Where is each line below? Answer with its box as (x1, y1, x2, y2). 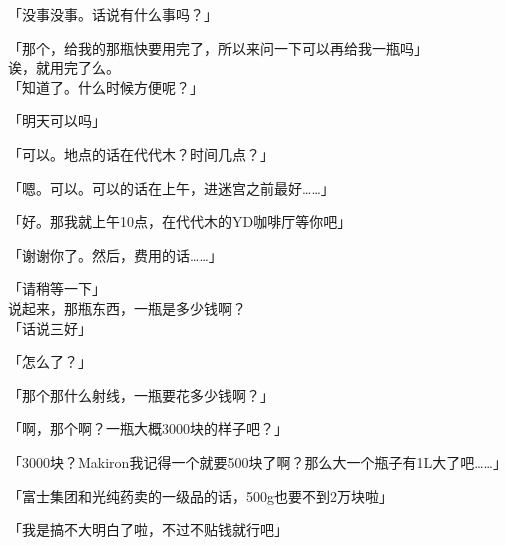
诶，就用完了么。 (8, 57, 120, 78)
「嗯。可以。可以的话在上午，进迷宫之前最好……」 (8, 177, 335, 198)
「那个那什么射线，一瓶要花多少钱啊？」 (8, 384, 274, 405)
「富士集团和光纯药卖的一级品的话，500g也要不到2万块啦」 (8, 485, 393, 506)
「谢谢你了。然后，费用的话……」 (8, 244, 223, 265)
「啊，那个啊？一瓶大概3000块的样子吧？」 (8, 418, 288, 439)
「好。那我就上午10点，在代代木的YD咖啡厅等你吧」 (8, 211, 352, 232)
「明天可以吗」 (8, 110, 106, 131)
